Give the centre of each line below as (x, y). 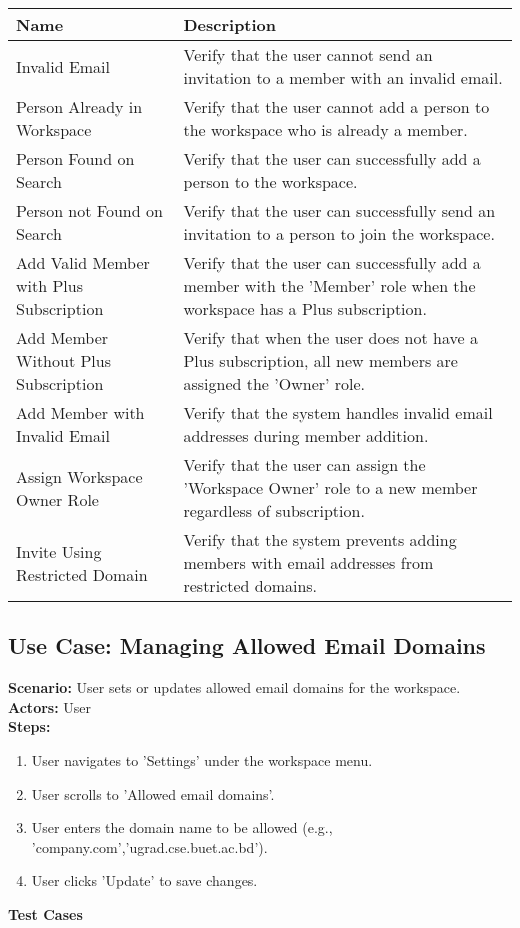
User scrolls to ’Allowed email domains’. (153, 793)
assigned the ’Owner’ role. (274, 383)
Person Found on (75, 158)
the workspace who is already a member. (325, 129)
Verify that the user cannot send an (308, 54)
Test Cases (45, 913)
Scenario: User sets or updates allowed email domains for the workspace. (234, 687)
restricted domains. (250, 585)
